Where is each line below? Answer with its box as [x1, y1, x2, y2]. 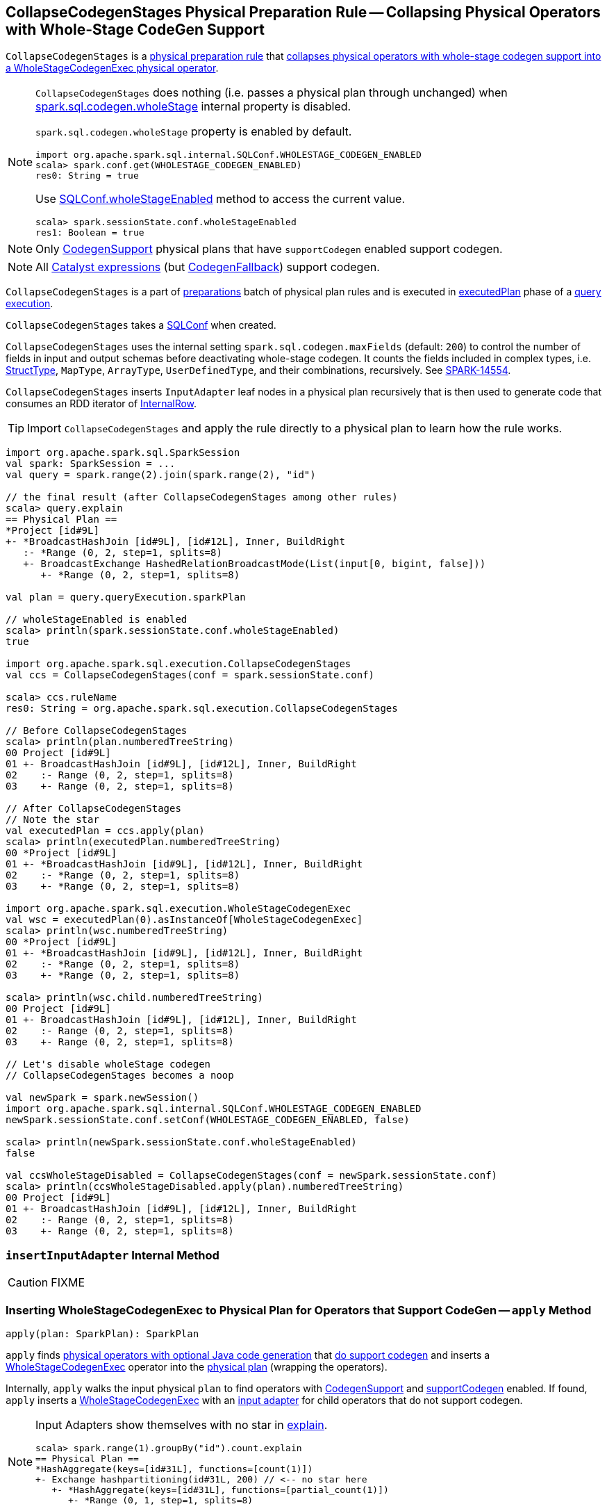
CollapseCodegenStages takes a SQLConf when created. [6, 319, 276, 332]
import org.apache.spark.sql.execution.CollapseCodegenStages [6, 658, 351, 670]
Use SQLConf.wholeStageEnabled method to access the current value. [35, 192, 406, 206]
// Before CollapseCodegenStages [6, 725, 188, 737]
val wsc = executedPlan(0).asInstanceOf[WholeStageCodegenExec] [6, 914, 363, 926]
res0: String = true [35, 170, 139, 181]
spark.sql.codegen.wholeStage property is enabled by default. [35, 124, 352, 139]
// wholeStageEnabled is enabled [6, 614, 188, 626]
